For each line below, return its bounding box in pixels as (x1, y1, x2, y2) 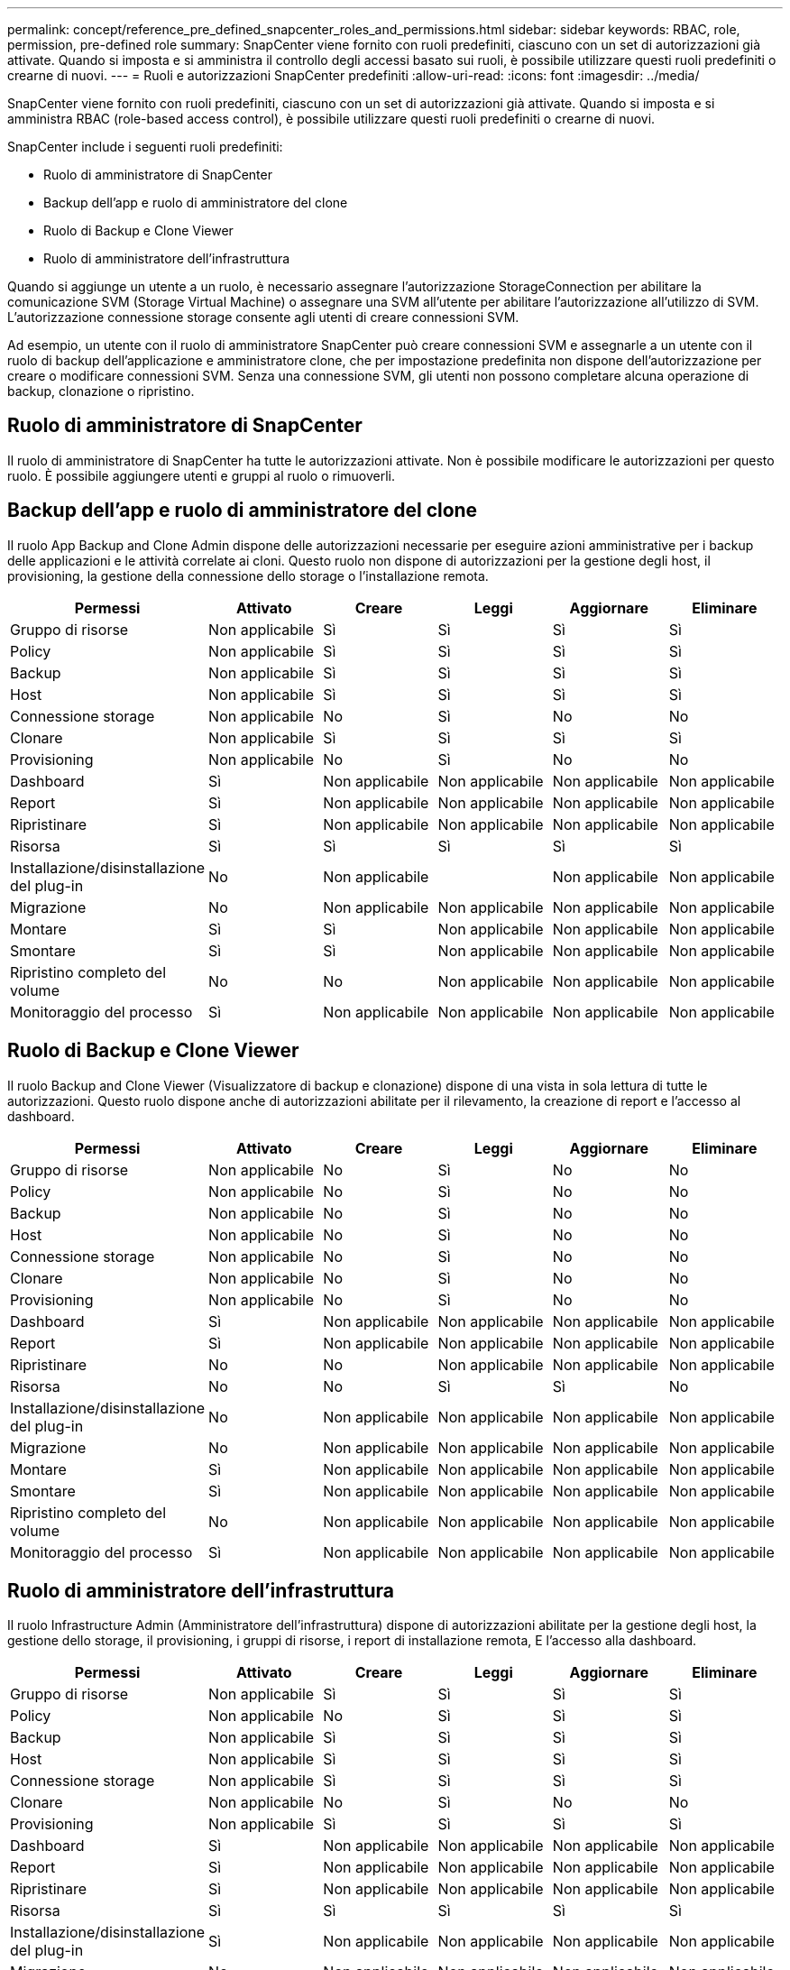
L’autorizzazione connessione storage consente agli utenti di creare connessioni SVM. (7, 309, 519, 325)
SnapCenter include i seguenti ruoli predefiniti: (7, 139, 283, 154)
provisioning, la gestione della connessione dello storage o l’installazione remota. (7, 567, 489, 584)
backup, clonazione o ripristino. (7, 383, 195, 399)
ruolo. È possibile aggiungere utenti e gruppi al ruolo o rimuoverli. (7, 467, 395, 483)
